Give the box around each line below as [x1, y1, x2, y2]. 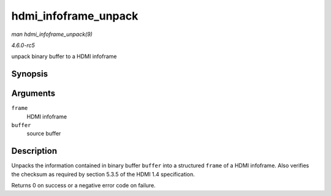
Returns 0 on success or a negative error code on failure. [11, 182, 156, 189]
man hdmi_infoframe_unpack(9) [11, 31, 93, 38]
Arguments [11, 89, 56, 99]
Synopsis [11, 69, 48, 79]
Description [11, 146, 58, 156]
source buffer [26, 130, 61, 137]
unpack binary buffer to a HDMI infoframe [11, 53, 117, 60]
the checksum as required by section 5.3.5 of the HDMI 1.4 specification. [11, 170, 196, 178]
